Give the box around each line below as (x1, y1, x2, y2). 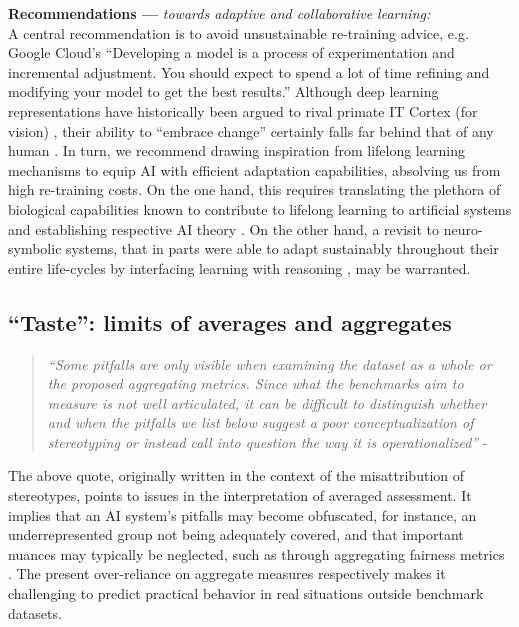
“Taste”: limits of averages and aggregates (8, 306, 452, 337)
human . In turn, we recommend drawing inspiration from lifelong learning (8, 140, 465, 161)
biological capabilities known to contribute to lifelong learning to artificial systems (8, 198, 512, 219)
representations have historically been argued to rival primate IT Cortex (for (8, 100, 478, 121)
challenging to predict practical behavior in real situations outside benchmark (8, 583, 484, 604)
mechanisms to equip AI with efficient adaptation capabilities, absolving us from (8, 159, 501, 180)
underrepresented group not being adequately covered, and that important (8, 524, 464, 545)
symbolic (8, 238, 62, 259)
